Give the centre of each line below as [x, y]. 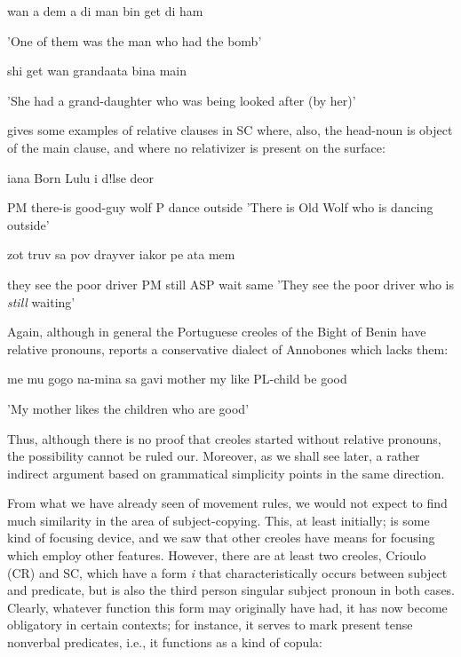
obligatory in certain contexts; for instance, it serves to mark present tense [210, 625]
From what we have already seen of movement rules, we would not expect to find [227, 503]
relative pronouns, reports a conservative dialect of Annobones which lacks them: [228, 348]
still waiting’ [41, 301]
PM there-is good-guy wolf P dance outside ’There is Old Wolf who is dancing [220, 207]
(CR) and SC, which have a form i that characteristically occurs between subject [227, 572]
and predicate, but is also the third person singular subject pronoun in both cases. [231, 590]
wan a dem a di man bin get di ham [105, 11]
